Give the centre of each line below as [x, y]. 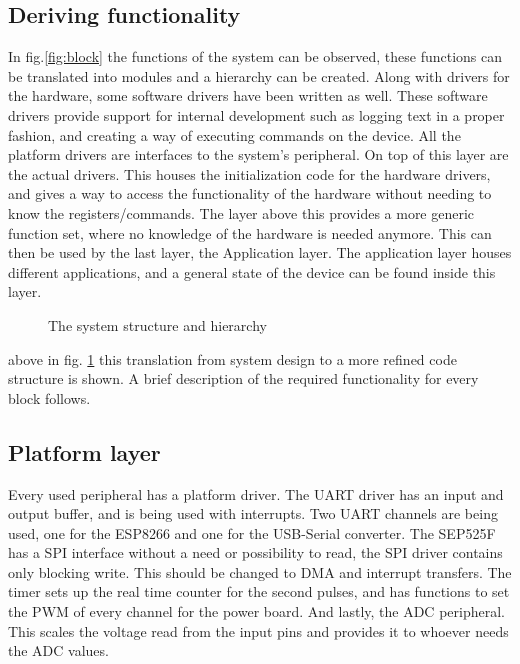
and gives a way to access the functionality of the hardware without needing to [250, 193]
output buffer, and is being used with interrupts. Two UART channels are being [253, 513]
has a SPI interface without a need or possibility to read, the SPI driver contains [255, 552]
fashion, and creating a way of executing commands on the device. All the [234, 134]
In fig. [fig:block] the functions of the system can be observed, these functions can [255, 56]
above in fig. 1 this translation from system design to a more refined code [232, 358]
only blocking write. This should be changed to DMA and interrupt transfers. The [260, 571]
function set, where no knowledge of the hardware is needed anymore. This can [250, 232]
